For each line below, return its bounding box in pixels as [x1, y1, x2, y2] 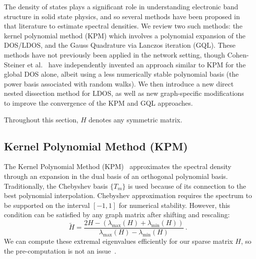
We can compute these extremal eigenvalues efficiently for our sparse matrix [4, 235, 233, 246]
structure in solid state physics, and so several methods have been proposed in [4, 11, 240, 21]
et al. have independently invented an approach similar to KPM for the [27, 59, 246, 69]
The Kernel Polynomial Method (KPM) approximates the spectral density [4, 161, 231, 172]
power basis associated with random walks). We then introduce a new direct [4, 78, 234, 88]
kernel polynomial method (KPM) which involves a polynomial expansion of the [4, 30, 246, 40]
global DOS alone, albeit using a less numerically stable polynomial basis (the [4, 69, 239, 79]
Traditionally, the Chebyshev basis [4, 180, 108, 191]
